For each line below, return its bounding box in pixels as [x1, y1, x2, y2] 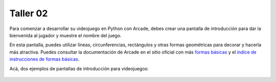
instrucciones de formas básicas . [9, 56, 80, 62]
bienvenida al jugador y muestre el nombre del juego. [9, 32, 122, 38]
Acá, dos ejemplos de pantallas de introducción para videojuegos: [9, 65, 149, 71]
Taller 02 [9, 8, 48, 19]
